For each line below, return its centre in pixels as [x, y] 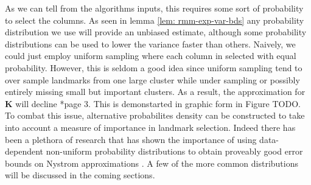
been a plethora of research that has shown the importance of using [131, 139]
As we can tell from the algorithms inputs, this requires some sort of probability [154, 8]
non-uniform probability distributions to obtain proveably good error [174, 151]
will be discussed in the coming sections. [80, 175]
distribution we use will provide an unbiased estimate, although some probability [156, 32]
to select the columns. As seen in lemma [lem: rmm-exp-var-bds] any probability [155, 20]
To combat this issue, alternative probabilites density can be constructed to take [155, 115]
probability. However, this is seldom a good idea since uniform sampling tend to [154, 67]
